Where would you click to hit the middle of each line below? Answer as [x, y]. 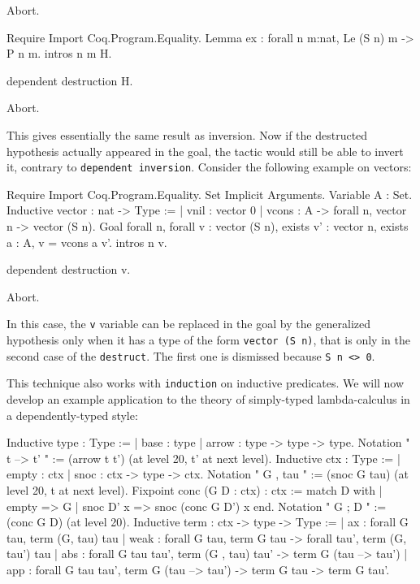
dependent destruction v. [69, 269]
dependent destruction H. [70, 80]
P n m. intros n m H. [59, 53]
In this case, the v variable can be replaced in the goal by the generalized [189, 324]
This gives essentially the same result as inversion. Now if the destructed [187, 134]
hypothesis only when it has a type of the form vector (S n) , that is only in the [208, 340]
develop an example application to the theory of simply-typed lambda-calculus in [208, 399]
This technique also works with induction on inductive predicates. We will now [206, 383]
